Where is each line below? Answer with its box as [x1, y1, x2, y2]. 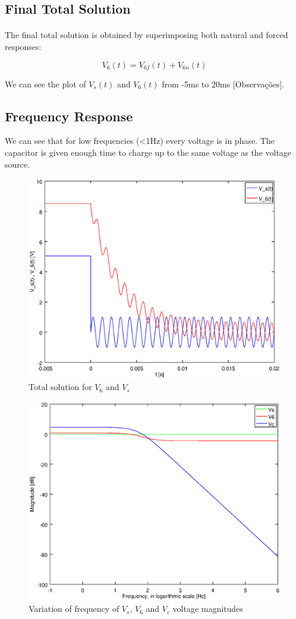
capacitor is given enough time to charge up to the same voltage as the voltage [5, 146, 292, 158]
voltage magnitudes [172, 602, 243, 615]
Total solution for [29, 381, 92, 393]
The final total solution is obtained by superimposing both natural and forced [5, 29, 288, 41]
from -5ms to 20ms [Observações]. [162, 77, 285, 90]
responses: [5, 40, 42, 52]
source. [5, 158, 30, 170]
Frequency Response [5, 106, 133, 125]
